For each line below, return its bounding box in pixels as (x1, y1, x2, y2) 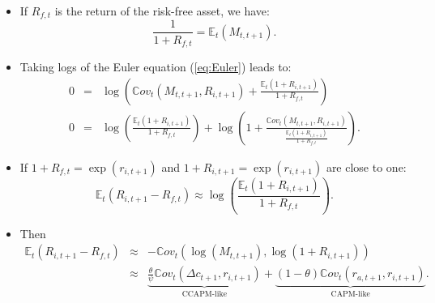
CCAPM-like (181, 290, 228, 299)
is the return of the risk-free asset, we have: (54, 2, 270, 19)
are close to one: (326, 158, 407, 175)
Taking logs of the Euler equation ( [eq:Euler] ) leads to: (19, 58, 292, 75)
